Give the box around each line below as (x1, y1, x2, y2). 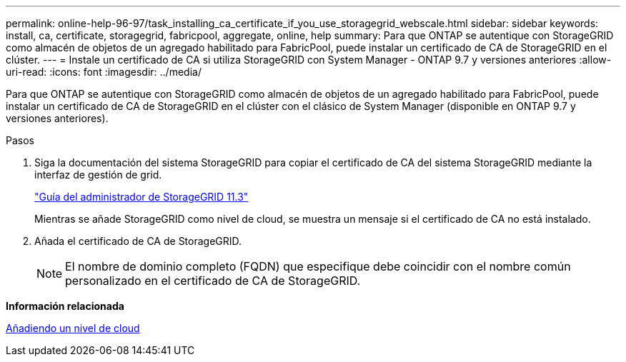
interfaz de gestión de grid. (34, 169, 162, 181)
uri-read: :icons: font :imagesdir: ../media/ (6, 66, 202, 78)
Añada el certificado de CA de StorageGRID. (34, 235, 242, 247)
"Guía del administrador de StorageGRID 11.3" (34, 191, 249, 203)
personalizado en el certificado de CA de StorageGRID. (65, 273, 361, 288)
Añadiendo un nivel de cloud (6, 322, 140, 334)
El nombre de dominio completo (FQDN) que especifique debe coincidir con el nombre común (65, 259, 571, 273)
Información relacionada (6, 300, 124, 312)
